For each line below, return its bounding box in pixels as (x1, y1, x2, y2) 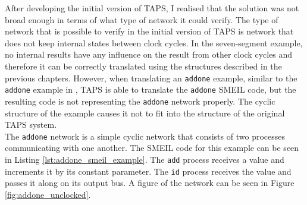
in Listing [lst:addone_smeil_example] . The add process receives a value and (5, 153, 284, 165)
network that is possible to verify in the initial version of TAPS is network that (5, 25, 294, 37)
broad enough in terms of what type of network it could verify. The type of (5, 13, 278, 26)
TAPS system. (5, 118, 57, 131)
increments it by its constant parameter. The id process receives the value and (5, 165, 292, 177)
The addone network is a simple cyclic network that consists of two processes (5, 130, 285, 142)
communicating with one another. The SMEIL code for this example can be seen (5, 141, 299, 154)
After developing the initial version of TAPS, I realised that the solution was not (5, 2, 299, 14)
